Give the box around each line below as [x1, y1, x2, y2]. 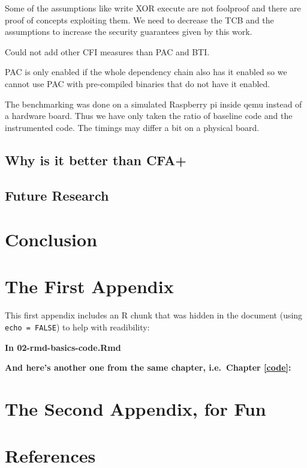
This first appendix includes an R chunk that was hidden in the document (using [5, 309, 303, 321]
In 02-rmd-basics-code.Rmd [5, 341, 121, 353]
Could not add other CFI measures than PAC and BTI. [5, 45, 210, 58]
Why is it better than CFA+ [5, 150, 186, 169]
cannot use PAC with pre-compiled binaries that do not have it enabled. [5, 77, 270, 90]
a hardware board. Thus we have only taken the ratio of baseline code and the [5, 109, 293, 122]
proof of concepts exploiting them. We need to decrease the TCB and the [5, 13, 274, 26]
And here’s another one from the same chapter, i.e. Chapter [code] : [5, 361, 291, 374]
